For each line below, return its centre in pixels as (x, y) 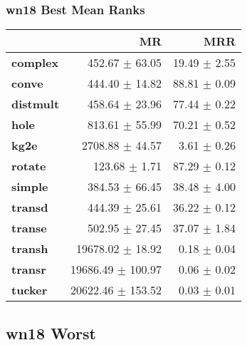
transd (30, 207)
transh (30, 249)
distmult (36, 104)
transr (29, 269)
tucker (30, 290)
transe (29, 228)
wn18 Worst (51, 333)
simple (30, 187)
